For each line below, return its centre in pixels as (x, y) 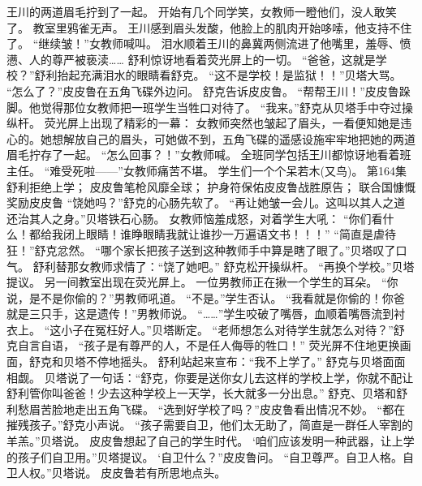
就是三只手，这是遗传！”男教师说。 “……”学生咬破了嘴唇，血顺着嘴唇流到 (200, 314)
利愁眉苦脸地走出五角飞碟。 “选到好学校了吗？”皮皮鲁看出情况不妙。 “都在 (206, 409)
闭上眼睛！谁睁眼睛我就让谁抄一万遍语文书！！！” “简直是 (218, 234)
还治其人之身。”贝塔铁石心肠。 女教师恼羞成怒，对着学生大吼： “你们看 (195, 218)
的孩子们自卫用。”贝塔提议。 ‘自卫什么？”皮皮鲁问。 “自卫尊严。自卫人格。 (205, 456)
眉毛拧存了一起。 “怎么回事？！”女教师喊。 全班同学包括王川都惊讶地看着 (203, 155)
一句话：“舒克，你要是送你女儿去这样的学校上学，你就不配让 (252, 377)
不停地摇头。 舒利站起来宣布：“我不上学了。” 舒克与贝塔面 (240, 361)
